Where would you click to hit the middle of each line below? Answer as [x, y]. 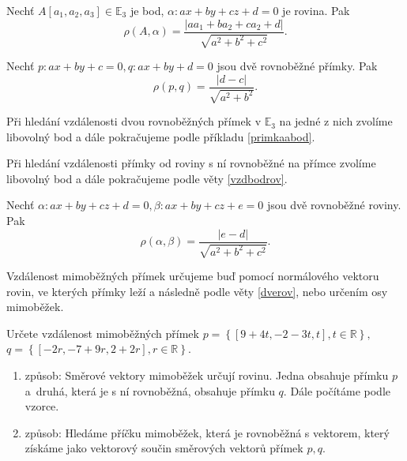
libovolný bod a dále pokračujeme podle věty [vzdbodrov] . [147, 178]
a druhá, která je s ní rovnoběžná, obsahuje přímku [150, 390]
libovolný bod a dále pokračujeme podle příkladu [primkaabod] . [161, 136]
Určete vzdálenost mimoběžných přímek [103, 333]
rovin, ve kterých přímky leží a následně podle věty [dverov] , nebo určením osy [197, 291]
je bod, [147, 10]
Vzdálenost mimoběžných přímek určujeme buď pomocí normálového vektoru [193, 276]
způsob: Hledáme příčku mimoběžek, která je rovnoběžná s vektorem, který [207, 432]
